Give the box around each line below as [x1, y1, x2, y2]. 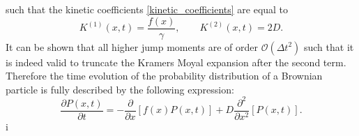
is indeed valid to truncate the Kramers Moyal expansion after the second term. [6, 54, 346, 69]
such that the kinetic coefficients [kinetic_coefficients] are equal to [6, 2, 289, 16]
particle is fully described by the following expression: [6, 82, 234, 96]
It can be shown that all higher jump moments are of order [6, 39, 258, 54]
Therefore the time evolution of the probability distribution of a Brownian [6, 68, 323, 83]
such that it [303, 39, 354, 54]
